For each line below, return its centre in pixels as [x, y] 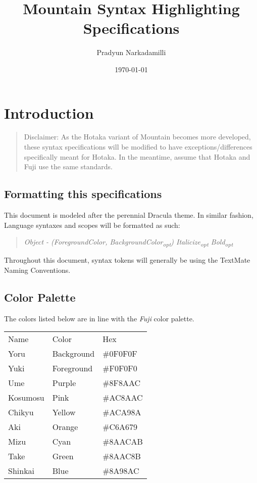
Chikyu [21, 412]
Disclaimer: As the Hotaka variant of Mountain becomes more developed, [137, 137]
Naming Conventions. [37, 270]
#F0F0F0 [120, 368]
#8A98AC [121, 471]
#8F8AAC [122, 383]
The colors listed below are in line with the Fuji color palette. [99, 318]
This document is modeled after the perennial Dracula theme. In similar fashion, [129, 215]
